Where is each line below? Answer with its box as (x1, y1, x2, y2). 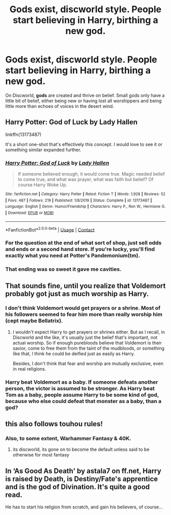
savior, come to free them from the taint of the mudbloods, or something (12, 345, 164, 351)
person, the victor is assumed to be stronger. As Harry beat (5, 385, 155, 392)
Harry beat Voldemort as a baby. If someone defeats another (5, 378, 158, 385)
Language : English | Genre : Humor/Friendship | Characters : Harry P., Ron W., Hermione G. (5, 204, 166, 209)
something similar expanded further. (5, 147, 81, 153)
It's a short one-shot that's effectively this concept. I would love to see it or (5, 141, 163, 147)
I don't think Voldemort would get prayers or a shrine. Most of (5, 304, 161, 311)
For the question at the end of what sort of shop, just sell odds (5, 239, 162, 246)
